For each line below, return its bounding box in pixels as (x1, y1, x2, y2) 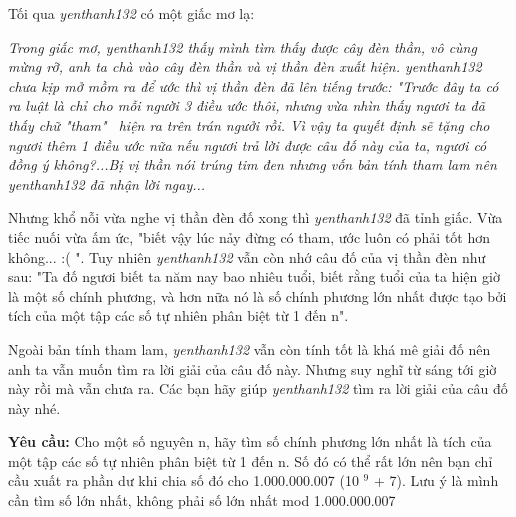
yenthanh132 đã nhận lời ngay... (8, 173, 206, 194)
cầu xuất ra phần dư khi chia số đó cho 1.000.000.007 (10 (8, 470, 359, 491)
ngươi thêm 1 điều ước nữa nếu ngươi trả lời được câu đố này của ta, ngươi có (8, 134, 487, 155)
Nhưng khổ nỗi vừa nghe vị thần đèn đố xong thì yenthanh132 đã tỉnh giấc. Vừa (8, 207, 503, 228)
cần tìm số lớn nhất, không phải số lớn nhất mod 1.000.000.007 (8, 490, 396, 511)
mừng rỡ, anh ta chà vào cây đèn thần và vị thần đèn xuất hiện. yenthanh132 (8, 56, 482, 77)
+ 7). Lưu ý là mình (373, 470, 499, 491)
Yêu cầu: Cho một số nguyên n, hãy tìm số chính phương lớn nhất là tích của (8, 431, 492, 452)
